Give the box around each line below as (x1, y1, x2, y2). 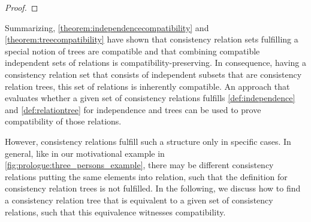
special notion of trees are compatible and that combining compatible (5, 44, 260, 57)
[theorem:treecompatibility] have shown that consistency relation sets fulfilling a (5, 33, 298, 45)
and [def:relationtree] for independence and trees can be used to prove (5, 103, 261, 115)
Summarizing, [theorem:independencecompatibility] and (5, 21, 209, 34)
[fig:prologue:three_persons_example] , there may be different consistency (5, 159, 274, 171)
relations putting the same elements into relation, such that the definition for (5, 170, 288, 183)
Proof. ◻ (5, 1, 38, 13)
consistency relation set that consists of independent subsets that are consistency (5, 68, 302, 80)
